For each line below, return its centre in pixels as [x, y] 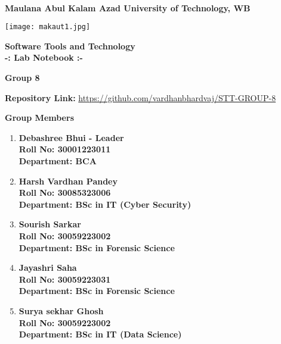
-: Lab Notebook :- [44, 57]
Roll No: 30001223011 [65, 149]
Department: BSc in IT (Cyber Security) [105, 204]
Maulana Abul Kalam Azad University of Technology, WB [128, 7]
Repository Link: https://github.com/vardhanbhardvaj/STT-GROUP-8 [140, 97]
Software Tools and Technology [70, 46]
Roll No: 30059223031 [65, 279]
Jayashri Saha [48, 268]
